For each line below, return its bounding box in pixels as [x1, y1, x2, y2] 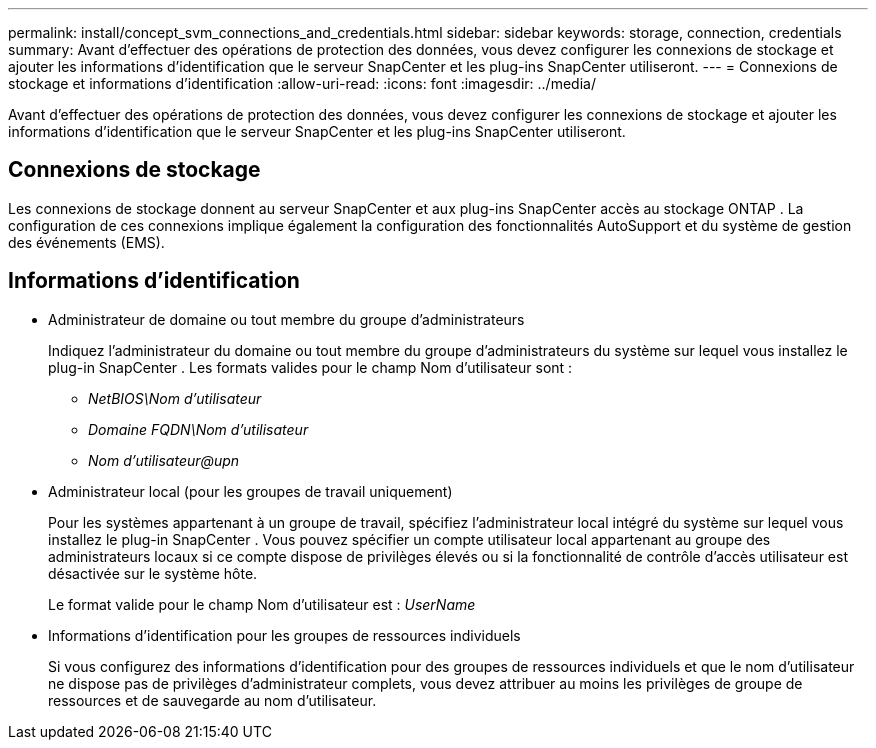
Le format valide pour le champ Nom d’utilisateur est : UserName [48, 595, 476, 613]
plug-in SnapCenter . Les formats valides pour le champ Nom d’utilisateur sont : [48, 358, 573, 376]
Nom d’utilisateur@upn [88, 451, 240, 469]
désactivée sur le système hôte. [48, 564, 258, 582]
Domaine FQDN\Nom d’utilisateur [88, 420, 309, 438]
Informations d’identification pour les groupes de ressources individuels [48, 626, 521, 644]
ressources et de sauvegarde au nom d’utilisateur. [48, 691, 377, 709]
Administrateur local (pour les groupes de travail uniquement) [48, 482, 453, 500]
